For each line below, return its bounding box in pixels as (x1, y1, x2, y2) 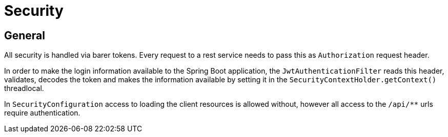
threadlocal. (4, 84, 44, 93)
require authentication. (4, 108, 80, 118)
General (4, 29, 46, 42)
